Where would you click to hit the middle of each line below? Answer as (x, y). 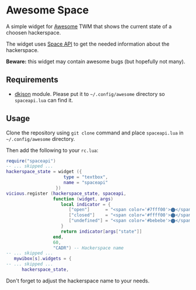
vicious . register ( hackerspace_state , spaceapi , (66, 194)
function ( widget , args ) (83, 199)
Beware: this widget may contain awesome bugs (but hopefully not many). (96, 61)
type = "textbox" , (86, 177)
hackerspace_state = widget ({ (44, 172)
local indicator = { (86, 204)
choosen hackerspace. (34, 32)
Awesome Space (48, 10)
